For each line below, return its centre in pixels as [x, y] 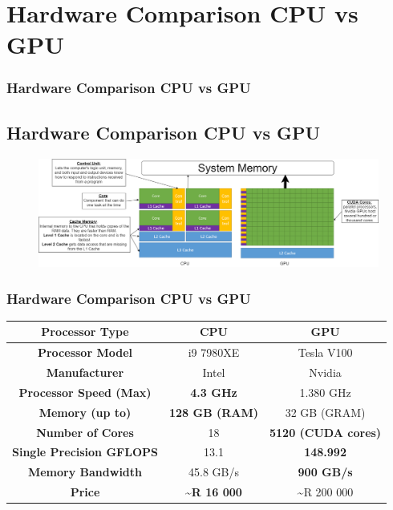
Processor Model [85, 352]
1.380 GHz [325, 392]
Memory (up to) [85, 412]
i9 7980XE [214, 352]
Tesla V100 [325, 352]
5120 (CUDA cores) [326, 432]
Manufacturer [85, 372]
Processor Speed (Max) [85, 392]
